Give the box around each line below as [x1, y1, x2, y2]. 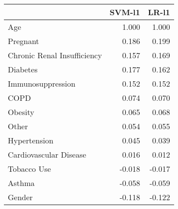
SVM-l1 [110, 6, 140, 18]
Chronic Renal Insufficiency [8, 49, 102, 61]
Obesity [8, 106, 34, 117]
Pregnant [8, 35, 39, 46]
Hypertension [8, 135, 54, 146]
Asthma [8, 177, 35, 188]
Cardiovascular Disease [8, 149, 87, 160]
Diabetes [8, 64, 38, 75]
